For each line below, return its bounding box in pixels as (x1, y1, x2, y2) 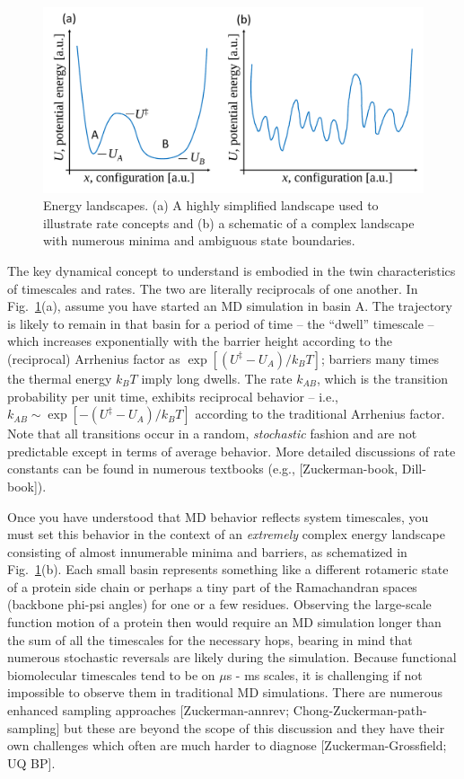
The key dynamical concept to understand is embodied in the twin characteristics (7, 261, 456, 279)
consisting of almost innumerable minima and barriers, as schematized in (7, 542, 407, 561)
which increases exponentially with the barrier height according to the (7, 332, 392, 350)
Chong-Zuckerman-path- (293, 701, 427, 720)
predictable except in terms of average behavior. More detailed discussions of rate (7, 441, 456, 460)
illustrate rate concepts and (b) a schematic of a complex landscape (43, 213, 415, 232)
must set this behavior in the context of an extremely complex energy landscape (7, 525, 445, 544)
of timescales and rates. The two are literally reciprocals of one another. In (7, 279, 418, 297)
